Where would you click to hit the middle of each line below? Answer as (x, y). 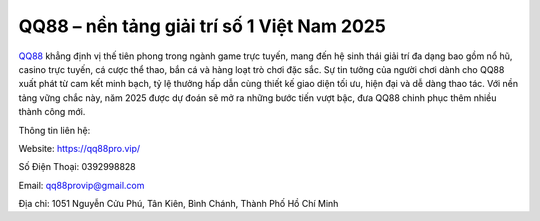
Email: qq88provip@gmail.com (81, 185)
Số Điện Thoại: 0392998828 (77, 167)
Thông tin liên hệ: (54, 130)
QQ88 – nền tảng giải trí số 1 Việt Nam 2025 (202, 26)
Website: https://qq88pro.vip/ (79, 148)
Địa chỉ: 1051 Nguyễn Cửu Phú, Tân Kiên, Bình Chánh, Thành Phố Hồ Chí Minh (178, 204)
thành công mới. (52, 112)
